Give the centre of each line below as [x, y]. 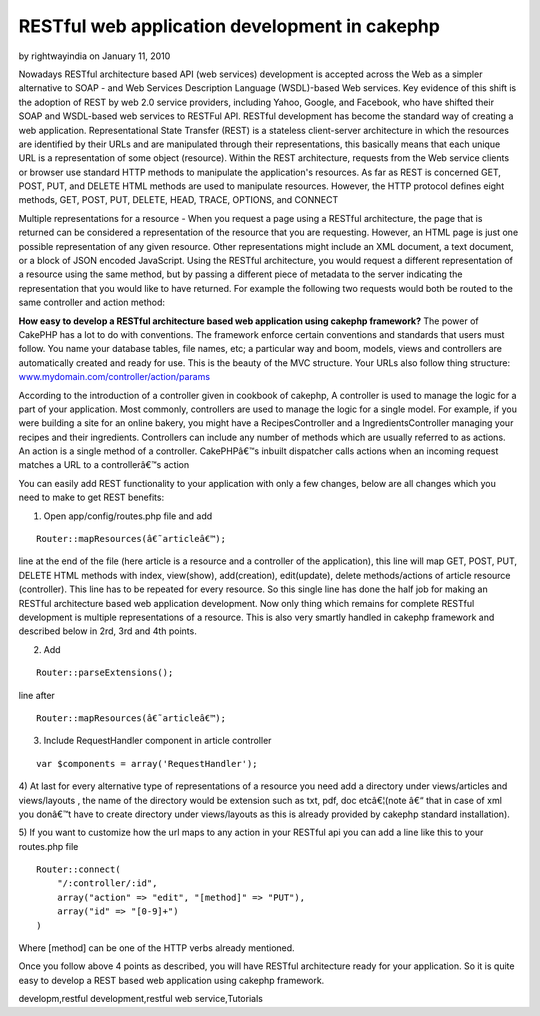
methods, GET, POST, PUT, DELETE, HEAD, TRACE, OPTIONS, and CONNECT [178, 200]
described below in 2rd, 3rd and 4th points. [107, 631]
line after [36, 695]
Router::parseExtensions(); [105, 673]
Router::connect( [78, 869]
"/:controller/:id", [107, 883]
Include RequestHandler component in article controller [157, 741]
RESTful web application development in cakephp [229, 26]
